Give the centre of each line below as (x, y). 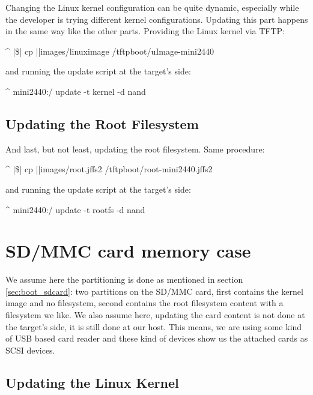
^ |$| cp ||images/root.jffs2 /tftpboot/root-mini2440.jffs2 (109, 169)
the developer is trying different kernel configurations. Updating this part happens (157, 19)
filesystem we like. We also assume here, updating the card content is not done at (155, 315)
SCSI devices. (30, 350)
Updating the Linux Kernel (92, 382)
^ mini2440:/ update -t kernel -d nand (76, 91)
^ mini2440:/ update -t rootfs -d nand (75, 209)
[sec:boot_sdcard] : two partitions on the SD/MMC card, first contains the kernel (154, 291)
